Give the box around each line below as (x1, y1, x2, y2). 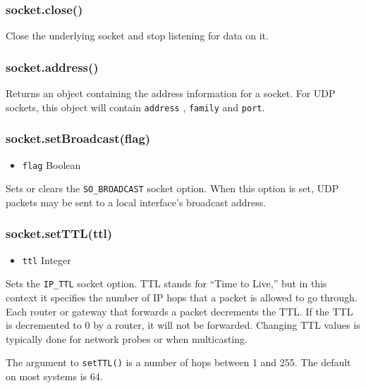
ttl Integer (22, 252, 71, 267)
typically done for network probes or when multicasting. (6, 331, 248, 346)
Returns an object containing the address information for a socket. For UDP (6, 86, 336, 101)
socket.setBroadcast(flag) (6, 130, 151, 147)
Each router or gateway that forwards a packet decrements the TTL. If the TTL (6, 303, 353, 318)
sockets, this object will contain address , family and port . (6, 99, 265, 114)
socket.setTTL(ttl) (6, 225, 113, 242)
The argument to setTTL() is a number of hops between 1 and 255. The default (6, 355, 351, 370)
